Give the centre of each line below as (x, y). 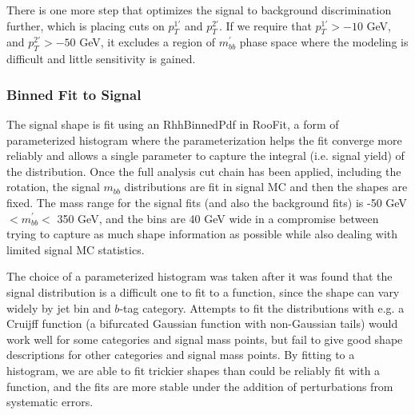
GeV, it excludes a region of (148, 42)
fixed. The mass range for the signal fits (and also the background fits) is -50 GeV (207, 202)
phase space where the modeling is (324, 42)
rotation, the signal (53, 187)
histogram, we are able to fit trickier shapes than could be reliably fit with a (194, 370)
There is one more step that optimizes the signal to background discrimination (199, 10)
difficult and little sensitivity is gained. (101, 59)
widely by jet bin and (59, 307)
